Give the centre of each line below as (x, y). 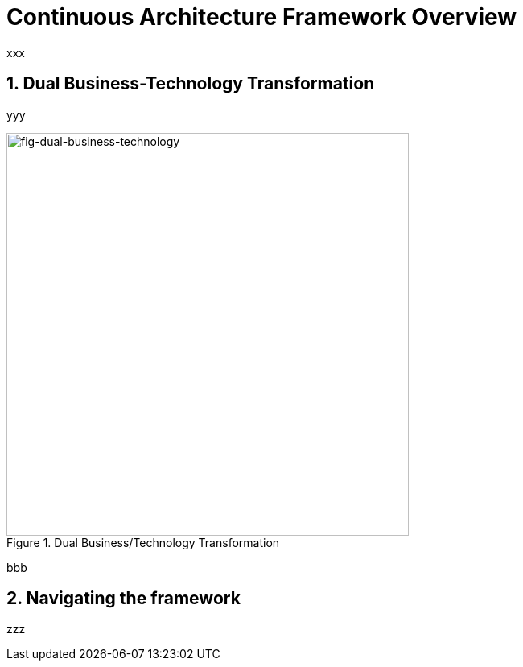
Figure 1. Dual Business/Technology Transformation (143, 542)
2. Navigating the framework (124, 599)
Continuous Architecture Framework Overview (262, 17)
